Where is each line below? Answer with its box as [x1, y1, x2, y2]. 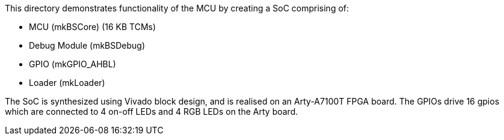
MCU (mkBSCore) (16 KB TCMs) [29, 22, 156, 32]
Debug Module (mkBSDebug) [29, 40, 146, 50]
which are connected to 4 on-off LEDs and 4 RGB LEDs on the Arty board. [5, 106, 298, 117]
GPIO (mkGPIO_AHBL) [29, 59, 116, 69]
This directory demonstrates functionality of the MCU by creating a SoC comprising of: [5, 3, 349, 13]
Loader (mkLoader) [29, 78, 105, 88]
